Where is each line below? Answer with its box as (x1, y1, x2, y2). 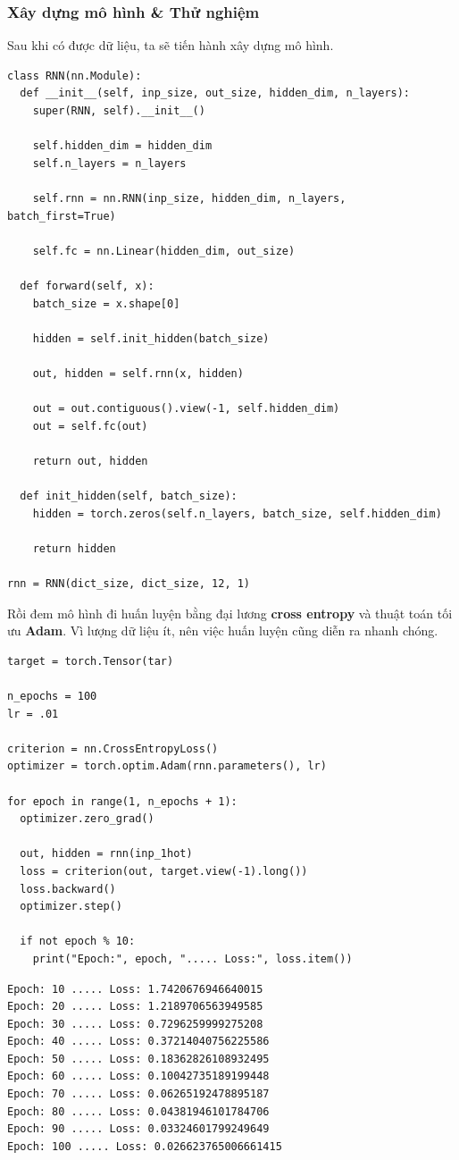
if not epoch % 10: (20, 935, 136, 948)
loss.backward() (20, 882, 116, 895)
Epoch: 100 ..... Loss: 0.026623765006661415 (7, 1139, 282, 1153)
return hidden (32, 542, 116, 555)
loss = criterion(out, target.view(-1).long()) (20, 864, 308, 878)
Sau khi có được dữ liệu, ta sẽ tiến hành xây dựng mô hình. (7, 36, 334, 55)
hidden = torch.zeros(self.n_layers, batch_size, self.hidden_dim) (32, 507, 442, 520)
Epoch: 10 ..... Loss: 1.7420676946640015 (7, 982, 263, 996)
